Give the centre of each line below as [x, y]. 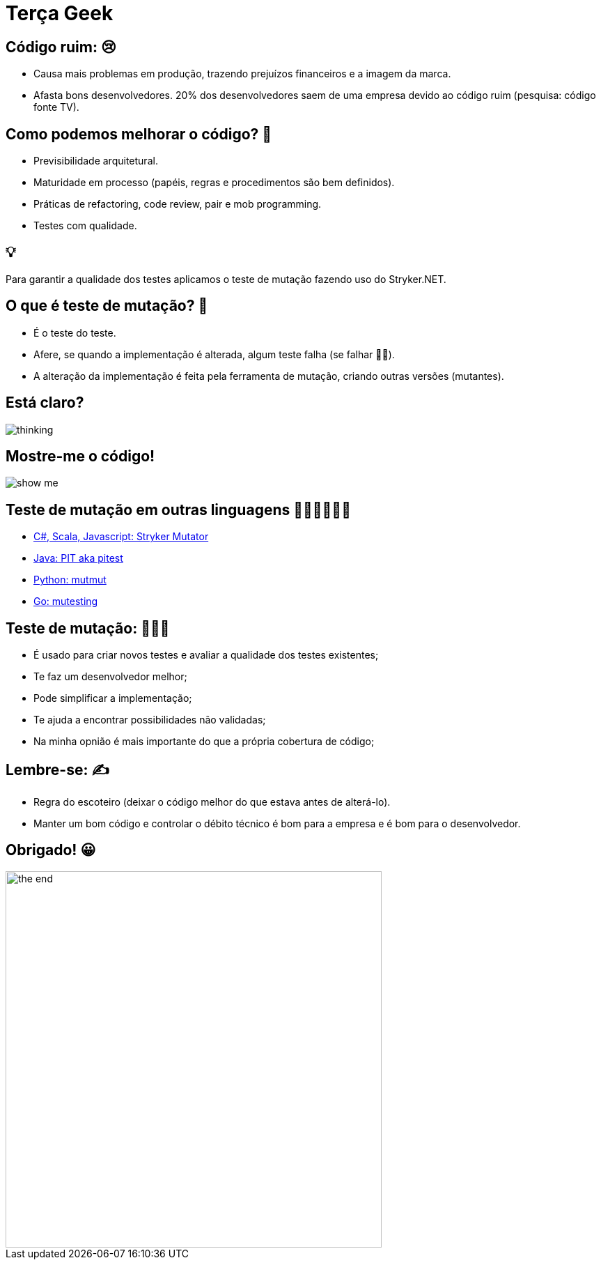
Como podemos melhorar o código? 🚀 [139, 134]
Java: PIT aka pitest [78, 558]
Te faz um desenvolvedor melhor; [110, 677]
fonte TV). [56, 107]
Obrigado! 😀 [51, 850]
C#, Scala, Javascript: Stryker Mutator [121, 537]
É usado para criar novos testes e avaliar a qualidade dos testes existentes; [206, 655]
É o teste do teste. [75, 332]
